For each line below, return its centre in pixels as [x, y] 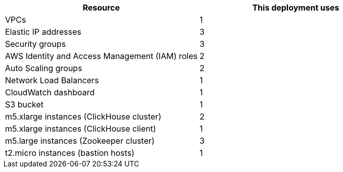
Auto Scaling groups [44, 68]
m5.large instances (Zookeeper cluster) [80, 141]
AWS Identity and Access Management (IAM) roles [101, 56]
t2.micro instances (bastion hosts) [70, 153]
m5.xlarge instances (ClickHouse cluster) [83, 117]
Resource [101, 8]
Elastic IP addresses [43, 32]
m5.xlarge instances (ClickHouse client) [81, 129]
